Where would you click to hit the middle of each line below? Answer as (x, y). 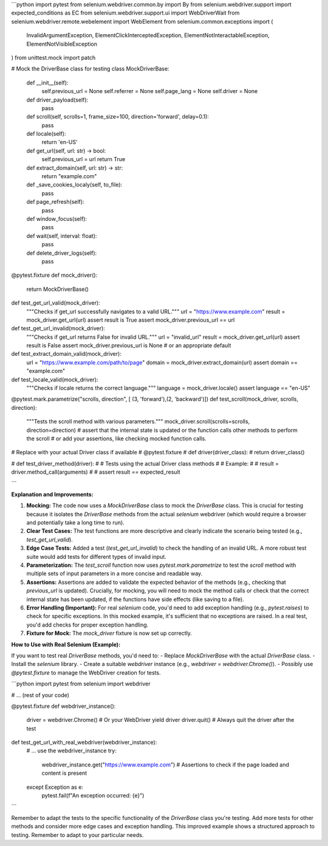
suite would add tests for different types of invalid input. (96, 556)
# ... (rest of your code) (40, 695)
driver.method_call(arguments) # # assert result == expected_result (96, 472)
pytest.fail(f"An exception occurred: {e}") (93, 796)
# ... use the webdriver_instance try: (71, 751)
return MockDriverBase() (58, 289)
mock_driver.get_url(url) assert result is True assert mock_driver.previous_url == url (131, 320)
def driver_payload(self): (57, 100)
